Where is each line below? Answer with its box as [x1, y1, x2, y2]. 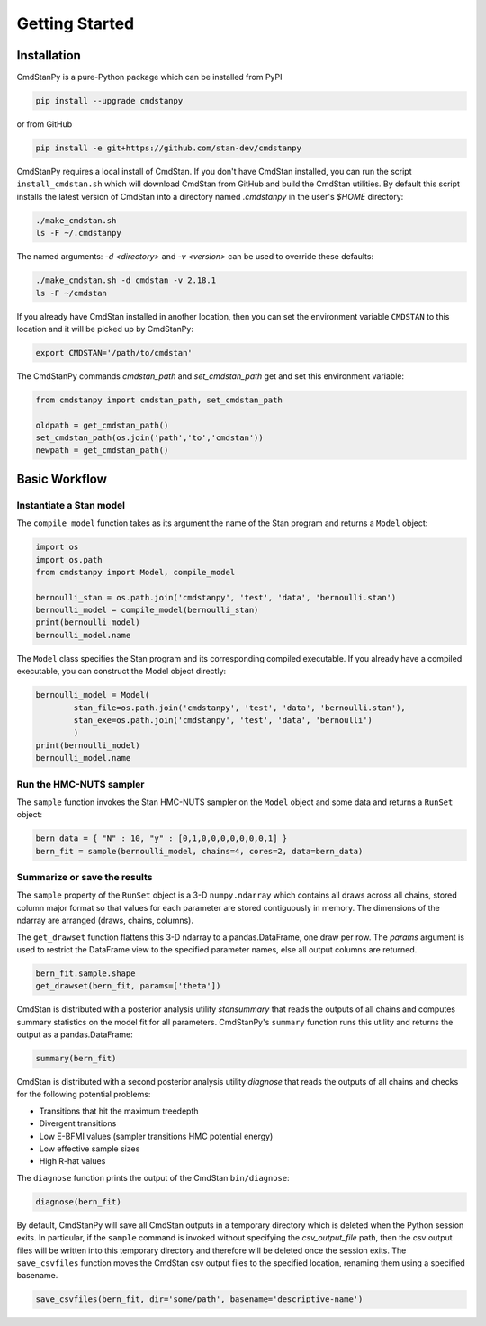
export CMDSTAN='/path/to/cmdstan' [35, 347, 193, 357]
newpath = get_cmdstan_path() [35, 446, 169, 456]
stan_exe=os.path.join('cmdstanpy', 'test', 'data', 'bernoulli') [73, 716, 373, 726]
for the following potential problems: [16, 1089, 151, 1100]
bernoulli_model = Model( [35, 690, 150, 700]
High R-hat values [39, 1156, 106, 1167]
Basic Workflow [16, 471, 108, 486]
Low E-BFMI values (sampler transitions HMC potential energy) [39, 1131, 274, 1141]
